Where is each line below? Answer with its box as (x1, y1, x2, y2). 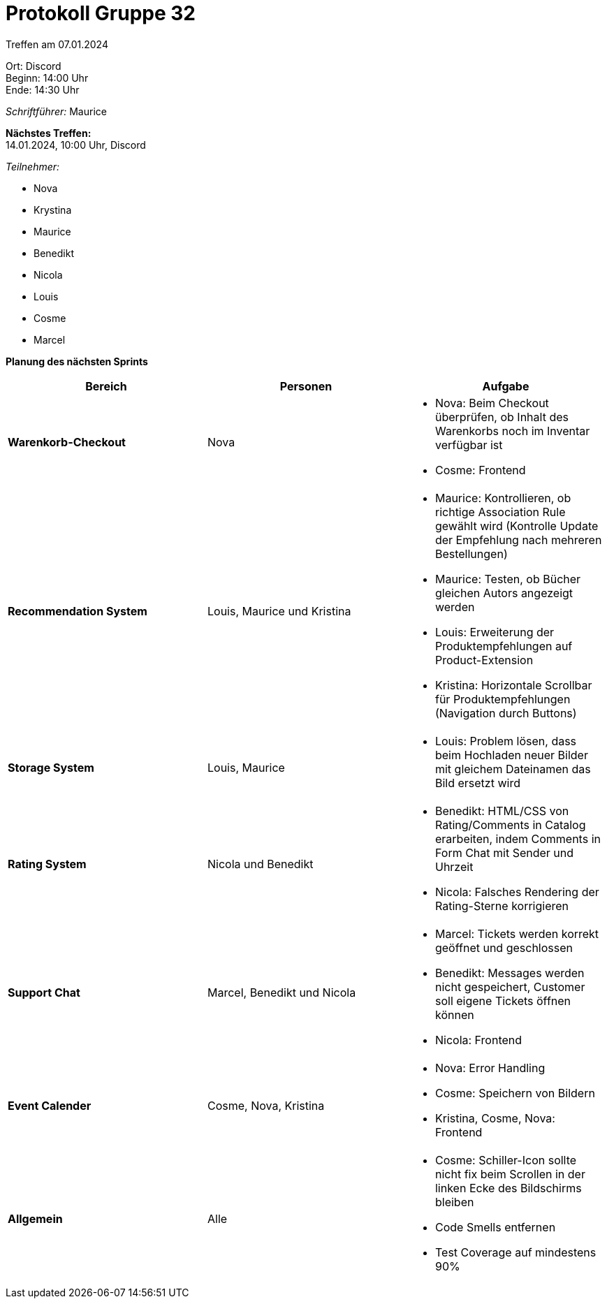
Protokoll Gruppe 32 (6, 1, 196, 25)
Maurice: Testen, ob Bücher (434, 571, 581, 586)
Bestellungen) (434, 546, 508, 561)
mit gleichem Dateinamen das (434, 761, 591, 776)
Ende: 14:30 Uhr (6, 83, 80, 96)
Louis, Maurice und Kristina (207, 603, 351, 618)
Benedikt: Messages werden (434, 965, 585, 980)
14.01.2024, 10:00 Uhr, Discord (6, 138, 146, 151)
